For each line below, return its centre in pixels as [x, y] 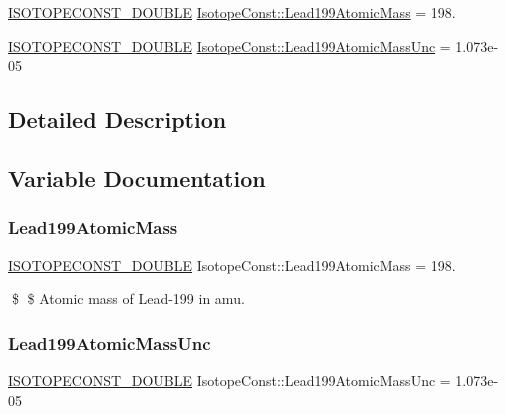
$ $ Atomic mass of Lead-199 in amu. [128, 298]
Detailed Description [117, 119]
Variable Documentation [137, 177]
